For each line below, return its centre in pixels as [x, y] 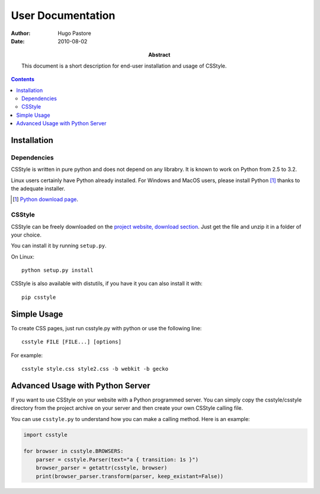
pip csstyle [39, 297]
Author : [21, 33]
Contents [23, 79]
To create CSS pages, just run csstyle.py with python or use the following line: [106, 328]
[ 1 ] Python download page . [45, 199]
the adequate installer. [38, 189]
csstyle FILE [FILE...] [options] [71, 342]
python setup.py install [57, 270]
